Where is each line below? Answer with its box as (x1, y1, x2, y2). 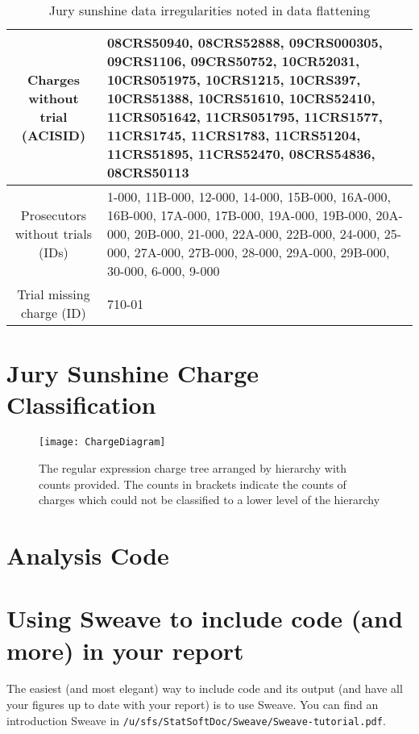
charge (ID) (21, 303, 86, 322)
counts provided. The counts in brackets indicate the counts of (39, 475, 346, 492)
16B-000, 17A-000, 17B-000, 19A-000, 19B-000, (106, 206, 372, 224)
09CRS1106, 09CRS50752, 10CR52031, (106, 52, 360, 70)
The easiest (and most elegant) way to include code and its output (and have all (6, 680, 403, 697)
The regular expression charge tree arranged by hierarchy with (39, 459, 347, 476)
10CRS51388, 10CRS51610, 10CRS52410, (106, 89, 375, 107)
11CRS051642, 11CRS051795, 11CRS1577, (106, 107, 383, 126)
